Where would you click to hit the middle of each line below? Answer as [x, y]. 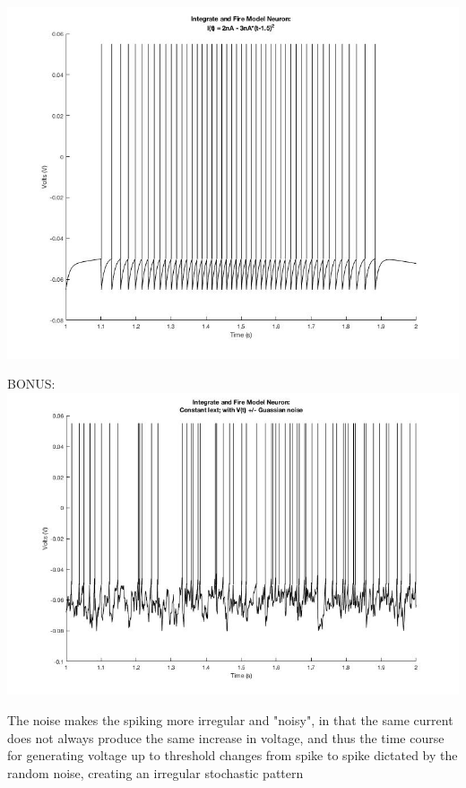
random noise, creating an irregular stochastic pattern [155, 772]
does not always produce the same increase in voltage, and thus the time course [226, 737]
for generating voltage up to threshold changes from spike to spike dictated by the [233, 755]
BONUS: [31, 384]
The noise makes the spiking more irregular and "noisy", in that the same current [230, 719]
